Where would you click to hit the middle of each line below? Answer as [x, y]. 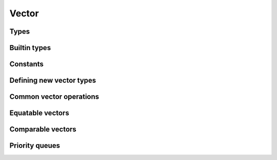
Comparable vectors [43, 130]
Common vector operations [54, 97]
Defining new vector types [53, 81]
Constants [26, 64]
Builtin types [30, 48]
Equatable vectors [39, 113]
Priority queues [35, 146]
